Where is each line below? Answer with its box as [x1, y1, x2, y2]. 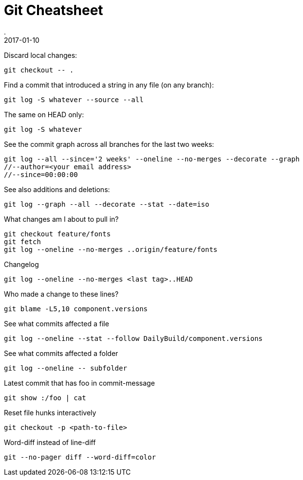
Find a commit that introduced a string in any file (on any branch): [4, 80, 214, 89]
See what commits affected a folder [4, 349, 118, 357]
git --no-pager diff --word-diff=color [4, 453, 156, 461]
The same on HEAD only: [4, 110, 84, 119]
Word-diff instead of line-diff [4, 438, 96, 446]
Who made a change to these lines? [4, 289, 119, 298]
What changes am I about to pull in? [4, 214, 119, 223]
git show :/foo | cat [4, 393, 86, 402]
